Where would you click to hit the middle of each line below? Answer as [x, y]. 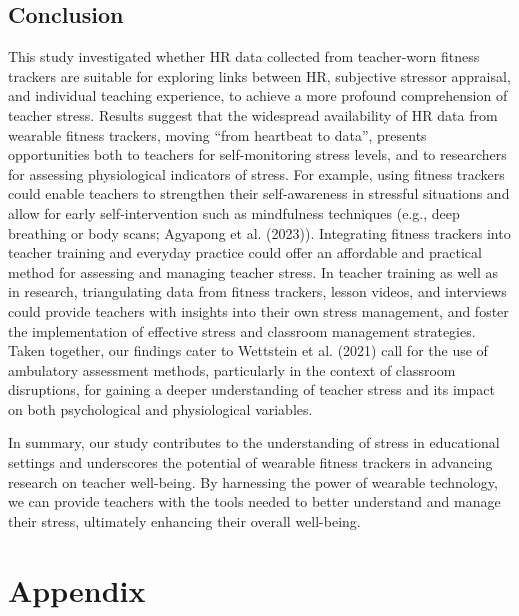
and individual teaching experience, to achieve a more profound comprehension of [258, 95]
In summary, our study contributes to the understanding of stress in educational [254, 442]
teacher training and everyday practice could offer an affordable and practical [245, 252]
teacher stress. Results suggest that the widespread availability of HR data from [253, 114]
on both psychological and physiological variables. [160, 408]
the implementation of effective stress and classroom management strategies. [242, 330]
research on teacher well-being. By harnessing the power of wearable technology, [253, 481]
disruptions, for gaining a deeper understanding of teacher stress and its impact [251, 389]
